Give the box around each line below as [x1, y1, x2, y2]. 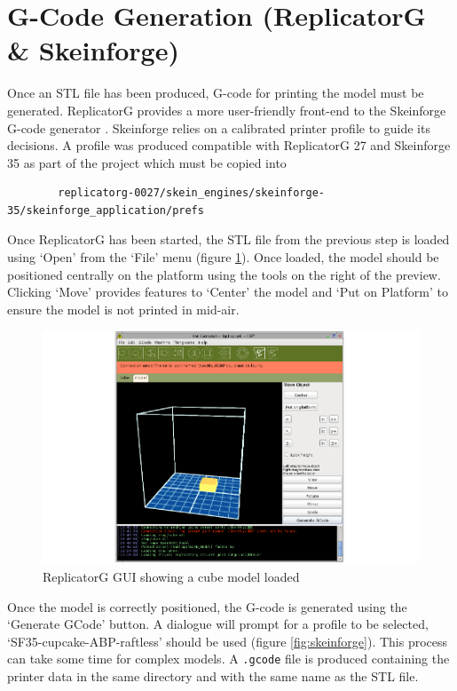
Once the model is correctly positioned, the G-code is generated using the [7, 597, 407, 616]
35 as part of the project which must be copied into [7, 153, 287, 171]
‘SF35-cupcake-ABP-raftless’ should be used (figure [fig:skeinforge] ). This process [7, 631, 448, 650]
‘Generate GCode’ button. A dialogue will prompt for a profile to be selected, [7, 615, 429, 633]
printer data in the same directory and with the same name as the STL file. [7, 666, 419, 685]
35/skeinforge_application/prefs [7, 203, 204, 217]
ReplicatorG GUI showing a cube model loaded [43, 567, 300, 585]
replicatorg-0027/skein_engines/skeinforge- [58, 187, 325, 200]
